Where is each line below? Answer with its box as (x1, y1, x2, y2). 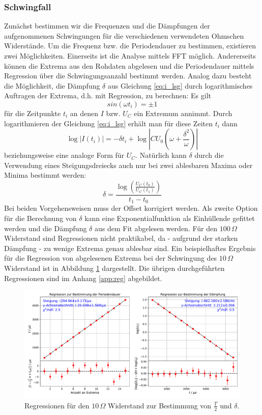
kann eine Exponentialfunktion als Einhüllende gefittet (84, 213, 255, 224)
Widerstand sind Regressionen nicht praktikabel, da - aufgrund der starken (4, 233, 238, 243)
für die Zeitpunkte (4, 107, 61, 118)
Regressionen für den (24, 400, 90, 410)
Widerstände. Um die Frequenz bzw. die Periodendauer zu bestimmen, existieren (4, 40, 256, 51)
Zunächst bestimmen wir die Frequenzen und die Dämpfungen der (4, 20, 210, 31)
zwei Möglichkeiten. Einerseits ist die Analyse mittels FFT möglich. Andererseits (4, 50, 256, 61)
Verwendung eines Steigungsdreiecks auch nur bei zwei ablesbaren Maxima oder (4, 159, 253, 170)
